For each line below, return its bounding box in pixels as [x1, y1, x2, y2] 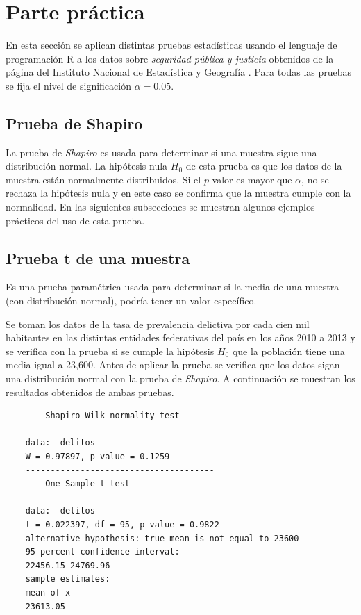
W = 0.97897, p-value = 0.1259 [25, 452, 170, 461]
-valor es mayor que [208, 172, 292, 186]
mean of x [25, 587, 71, 598]
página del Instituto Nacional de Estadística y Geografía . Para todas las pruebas [6, 65, 352, 79]
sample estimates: [25, 574, 110, 584]
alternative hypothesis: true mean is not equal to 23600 [25, 533, 299, 543]
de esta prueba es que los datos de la [185, 158, 342, 173]
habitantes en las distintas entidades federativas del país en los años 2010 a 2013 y [6, 330, 355, 345]
